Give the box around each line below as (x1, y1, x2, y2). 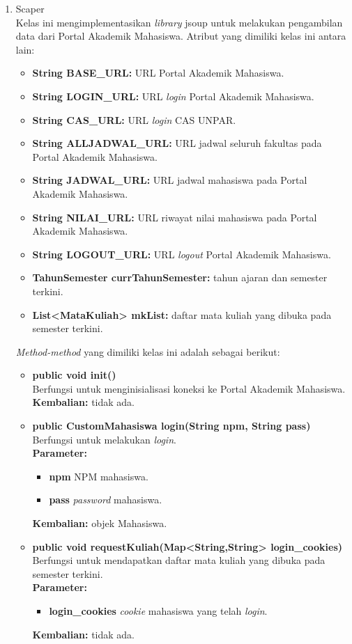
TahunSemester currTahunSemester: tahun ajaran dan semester (32, 270, 328, 285)
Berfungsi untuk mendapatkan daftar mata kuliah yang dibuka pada (32, 553, 326, 567)
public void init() (32, 368, 116, 382)
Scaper (15, 1, 45, 15)
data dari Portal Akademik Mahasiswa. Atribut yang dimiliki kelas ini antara (15, 29, 346, 43)
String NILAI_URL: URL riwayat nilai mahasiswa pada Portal (32, 210, 317, 224)
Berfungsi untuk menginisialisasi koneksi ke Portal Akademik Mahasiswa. (32, 381, 346, 395)
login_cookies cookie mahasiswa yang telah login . (49, 604, 268, 618)
